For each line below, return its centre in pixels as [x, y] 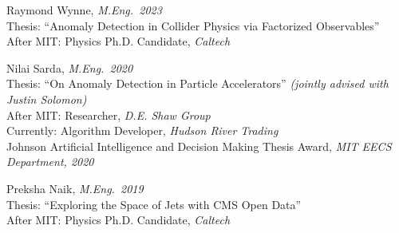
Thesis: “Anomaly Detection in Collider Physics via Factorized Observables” [193, 25]
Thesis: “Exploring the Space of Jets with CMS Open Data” [154, 204]
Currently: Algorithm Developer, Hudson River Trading [142, 130]
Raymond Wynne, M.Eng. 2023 [84, 10]
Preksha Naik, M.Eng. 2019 [75, 188]
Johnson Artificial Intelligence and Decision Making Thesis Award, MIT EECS [199, 146]
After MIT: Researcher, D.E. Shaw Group [109, 115]
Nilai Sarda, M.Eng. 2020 [70, 67]
